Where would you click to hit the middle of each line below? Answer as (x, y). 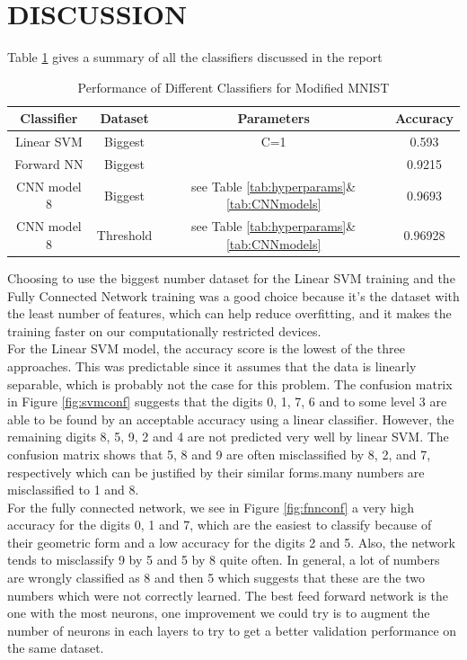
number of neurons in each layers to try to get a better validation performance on (232, 630)
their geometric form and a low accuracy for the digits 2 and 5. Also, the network (231, 542)
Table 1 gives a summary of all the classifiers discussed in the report (195, 57)
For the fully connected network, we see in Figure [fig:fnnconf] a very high (211, 507)
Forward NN (49, 164)
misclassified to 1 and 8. (73, 490)
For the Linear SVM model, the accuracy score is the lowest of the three (206, 348)
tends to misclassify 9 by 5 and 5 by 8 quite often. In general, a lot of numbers (224, 560)
